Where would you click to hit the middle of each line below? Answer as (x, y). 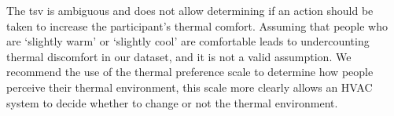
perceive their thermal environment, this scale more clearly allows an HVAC (190, 87)
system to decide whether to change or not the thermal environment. (172, 102)
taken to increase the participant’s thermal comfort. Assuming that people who (197, 25)
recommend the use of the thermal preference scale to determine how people (190, 72)
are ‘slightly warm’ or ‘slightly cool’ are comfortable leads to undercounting (188, 41)
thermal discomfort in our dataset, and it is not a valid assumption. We (179, 56)
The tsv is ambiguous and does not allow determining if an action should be (190, 10)
